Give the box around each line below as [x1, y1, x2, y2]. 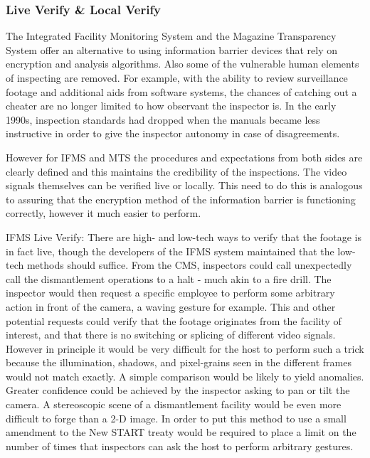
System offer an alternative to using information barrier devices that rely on [6, 42, 338, 57]
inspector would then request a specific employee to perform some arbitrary [6, 285, 335, 300]
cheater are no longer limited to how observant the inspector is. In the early [6, 98, 337, 113]
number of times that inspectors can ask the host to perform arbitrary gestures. [6, 438, 354, 453]
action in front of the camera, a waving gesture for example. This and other [6, 299, 336, 314]
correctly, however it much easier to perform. [6, 206, 201, 220]
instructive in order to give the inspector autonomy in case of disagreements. [6, 126, 340, 141]
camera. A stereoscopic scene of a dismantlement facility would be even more [6, 397, 342, 412]
